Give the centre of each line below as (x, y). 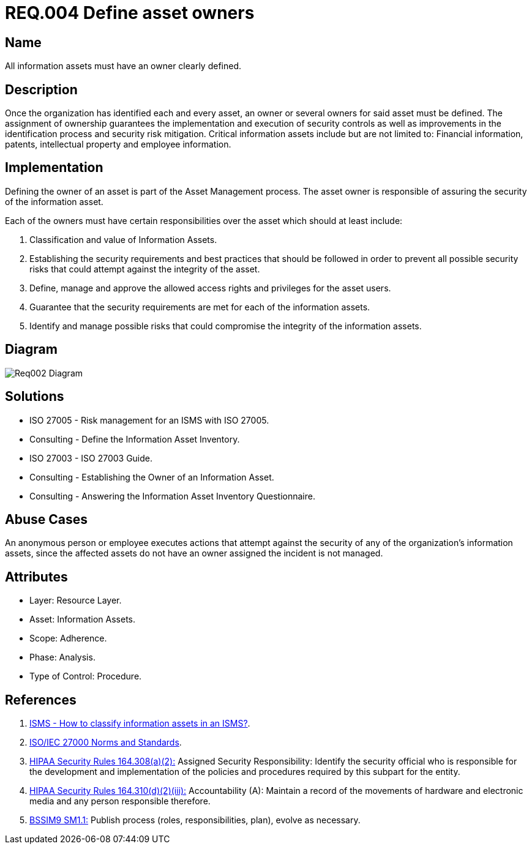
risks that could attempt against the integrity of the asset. (145, 269)
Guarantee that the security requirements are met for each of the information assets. (200, 307)
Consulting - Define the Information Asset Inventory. (135, 439)
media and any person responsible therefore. (120, 801)
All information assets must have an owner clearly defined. (123, 66)
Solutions (35, 397)
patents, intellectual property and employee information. (118, 144)
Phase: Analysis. (62, 657)
